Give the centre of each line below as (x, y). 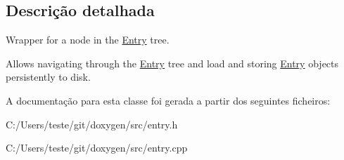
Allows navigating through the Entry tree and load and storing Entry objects (172, 63)
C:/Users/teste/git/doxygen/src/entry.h (92, 124)
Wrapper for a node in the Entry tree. (88, 40)
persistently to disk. (48, 77)
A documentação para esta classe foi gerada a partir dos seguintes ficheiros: (168, 100)
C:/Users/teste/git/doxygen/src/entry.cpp (97, 148)
